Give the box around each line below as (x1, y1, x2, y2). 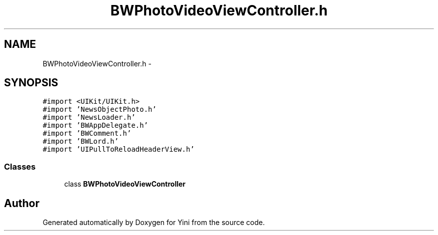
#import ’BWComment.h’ (42, 129, 131, 138)
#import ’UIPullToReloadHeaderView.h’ (42, 145, 194, 154)
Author (4, 197, 39, 210)
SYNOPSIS (4, 76, 58, 89)
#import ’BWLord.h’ (42, 137, 119, 146)
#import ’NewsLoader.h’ (42, 113, 135, 122)
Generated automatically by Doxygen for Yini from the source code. (42, 218, 265, 227)
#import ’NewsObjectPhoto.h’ (42, 105, 156, 114)
